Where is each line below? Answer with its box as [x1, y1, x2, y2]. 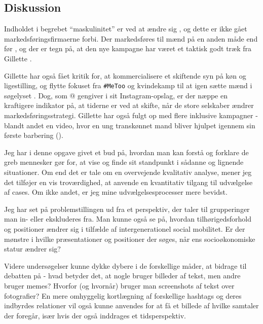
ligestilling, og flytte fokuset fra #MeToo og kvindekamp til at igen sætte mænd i [4, 80, 252, 91]
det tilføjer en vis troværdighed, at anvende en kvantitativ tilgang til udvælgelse [4, 176, 253, 187]
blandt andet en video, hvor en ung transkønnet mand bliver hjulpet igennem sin [4, 120, 255, 130]
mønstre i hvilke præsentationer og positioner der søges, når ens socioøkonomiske [4, 233, 255, 244]
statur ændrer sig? [4, 243, 61, 254]
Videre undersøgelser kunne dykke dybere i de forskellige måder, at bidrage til [4, 260, 247, 271]
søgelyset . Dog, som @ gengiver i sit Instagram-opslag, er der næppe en [4, 90, 228, 100]
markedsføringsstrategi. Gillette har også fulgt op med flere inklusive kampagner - [4, 110, 258, 121]
